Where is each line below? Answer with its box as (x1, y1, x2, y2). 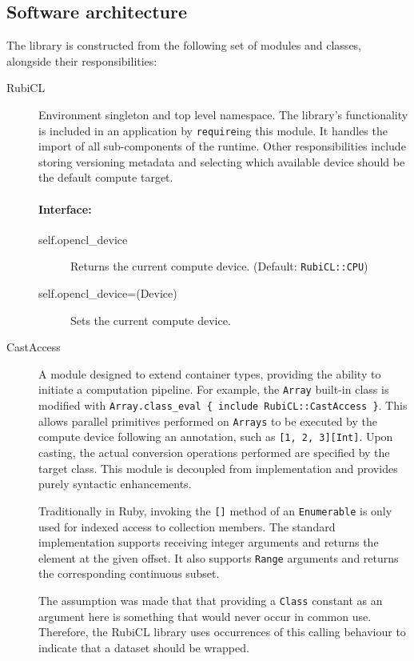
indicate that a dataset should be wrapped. (38, 639, 249, 655)
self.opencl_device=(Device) (38, 285, 177, 302)
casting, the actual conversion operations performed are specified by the (38, 444, 390, 461)
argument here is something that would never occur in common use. (38, 607, 372, 624)
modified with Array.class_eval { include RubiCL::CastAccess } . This (38, 397, 408, 414)
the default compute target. (38, 169, 173, 186)
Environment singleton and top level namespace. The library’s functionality (38, 106, 408, 122)
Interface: (38, 200, 92, 217)
